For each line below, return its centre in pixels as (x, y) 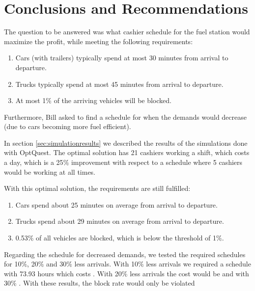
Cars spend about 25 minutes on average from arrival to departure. (116, 204)
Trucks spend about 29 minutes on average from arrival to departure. (120, 221)
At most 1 (31, 100)
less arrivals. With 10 (106, 264)
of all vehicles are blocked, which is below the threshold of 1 (126, 238)
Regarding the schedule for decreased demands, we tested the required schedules (125, 254)
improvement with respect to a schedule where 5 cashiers (157, 162)
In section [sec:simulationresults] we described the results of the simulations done (126, 143)
